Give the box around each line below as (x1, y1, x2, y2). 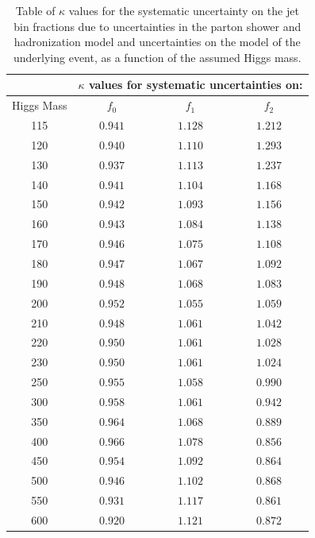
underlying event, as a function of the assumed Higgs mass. (13, 48, 302, 65)
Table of (15, 2, 56, 18)
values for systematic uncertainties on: (88, 76, 303, 93)
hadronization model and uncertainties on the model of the (13, 33, 301, 50)
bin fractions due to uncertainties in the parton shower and (13, 17, 302, 34)
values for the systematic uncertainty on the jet (68, 2, 299, 18)
